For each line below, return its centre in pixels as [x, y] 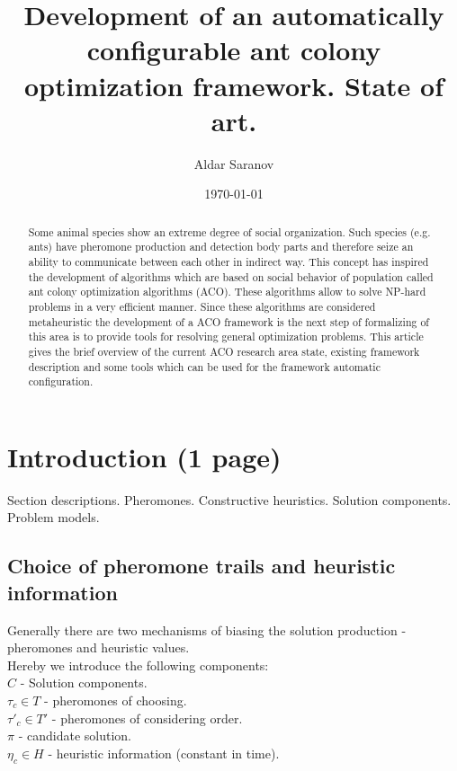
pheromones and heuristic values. [99, 647]
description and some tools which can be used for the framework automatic [204, 366]
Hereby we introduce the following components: [138, 665]
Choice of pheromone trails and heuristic [202, 566]
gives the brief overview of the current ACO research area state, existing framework [224, 351]
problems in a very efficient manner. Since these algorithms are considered [202, 306]
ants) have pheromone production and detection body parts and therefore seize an [221, 247]
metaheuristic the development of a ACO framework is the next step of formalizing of [229, 321]
